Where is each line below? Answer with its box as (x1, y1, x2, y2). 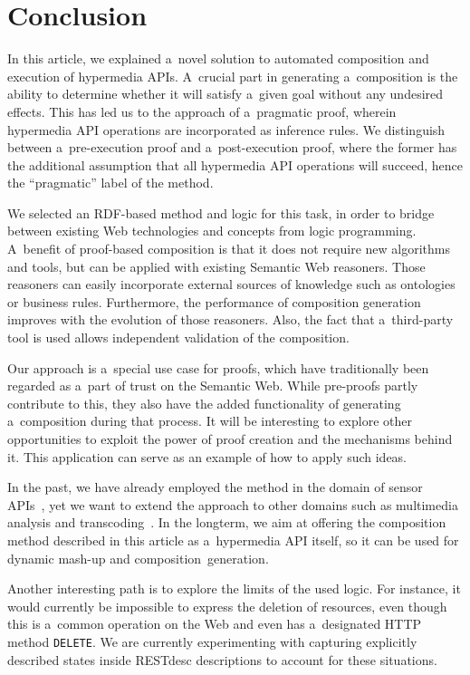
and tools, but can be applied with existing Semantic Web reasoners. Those (7, 256, 426, 275)
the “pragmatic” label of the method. (7, 173, 214, 192)
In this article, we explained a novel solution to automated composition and (7, 49, 429, 68)
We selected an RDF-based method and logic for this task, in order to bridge (7, 203, 435, 222)
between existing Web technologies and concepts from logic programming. (7, 221, 417, 240)
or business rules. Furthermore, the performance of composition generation (7, 292, 421, 311)
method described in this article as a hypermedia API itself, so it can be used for (7, 530, 459, 549)
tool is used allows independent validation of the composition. (7, 328, 350, 347)
